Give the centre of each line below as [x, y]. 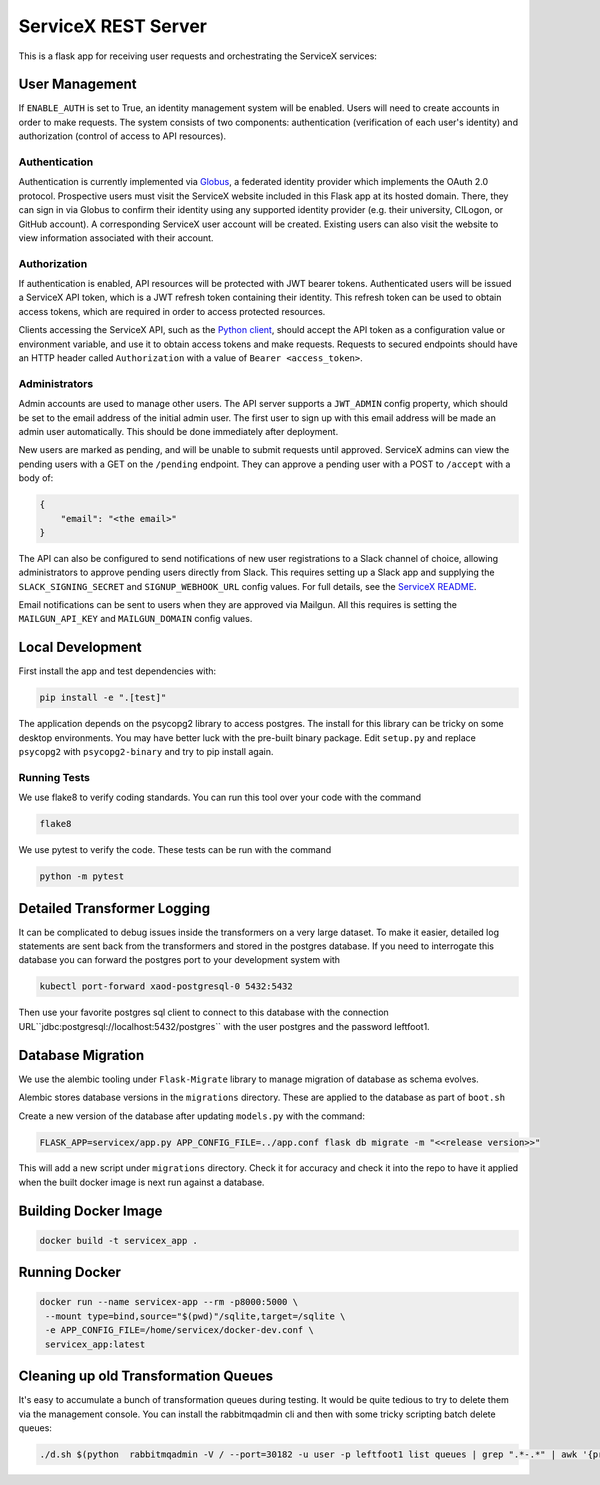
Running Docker [70, 1272]
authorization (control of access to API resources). [122, 136]
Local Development [80, 647]
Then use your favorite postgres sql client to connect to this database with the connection [203, 1012]
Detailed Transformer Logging [114, 908]
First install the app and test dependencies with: [117, 671]
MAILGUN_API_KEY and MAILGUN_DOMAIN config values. [135, 619]
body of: [36, 478]
